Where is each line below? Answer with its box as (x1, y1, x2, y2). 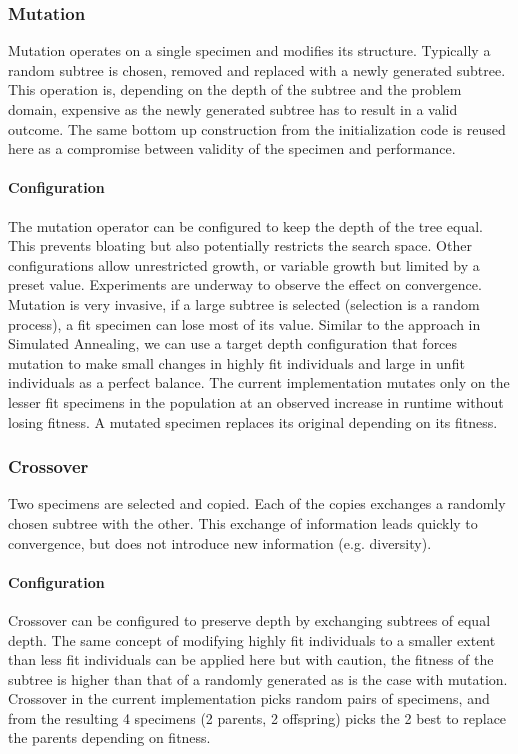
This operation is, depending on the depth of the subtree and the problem (8, 79, 462, 100)
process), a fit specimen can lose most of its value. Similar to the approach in (8, 313, 481, 334)
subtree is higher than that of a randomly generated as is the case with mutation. (8, 668, 508, 689)
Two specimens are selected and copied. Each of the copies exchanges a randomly (8, 493, 506, 514)
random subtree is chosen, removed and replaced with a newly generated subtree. (8, 59, 506, 80)
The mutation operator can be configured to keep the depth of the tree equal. (8, 215, 483, 236)
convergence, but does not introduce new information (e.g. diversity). (8, 532, 432, 553)
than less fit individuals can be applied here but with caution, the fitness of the (8, 649, 494, 670)
